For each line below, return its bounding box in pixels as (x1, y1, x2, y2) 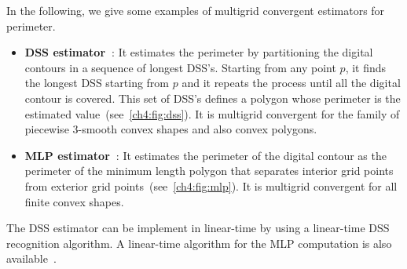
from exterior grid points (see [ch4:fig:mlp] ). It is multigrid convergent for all (24, 177, 398, 194)
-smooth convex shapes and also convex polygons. (78, 121, 317, 137)
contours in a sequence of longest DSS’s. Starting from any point (24, 59, 336, 75)
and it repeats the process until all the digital (181, 75, 401, 91)
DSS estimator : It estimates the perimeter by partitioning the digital (24, 44, 373, 60)
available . (6, 250, 57, 267)
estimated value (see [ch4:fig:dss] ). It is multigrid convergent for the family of (24, 105, 400, 122)
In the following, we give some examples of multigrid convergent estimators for (6, 2, 385, 18)
